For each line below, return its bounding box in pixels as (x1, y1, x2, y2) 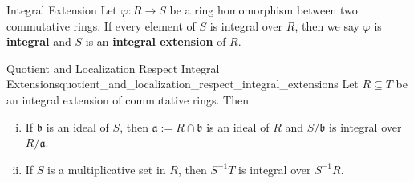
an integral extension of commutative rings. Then (6, 91, 250, 108)
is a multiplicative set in (47, 161, 166, 177)
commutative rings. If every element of (6, 17, 196, 34)
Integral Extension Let (6, 2, 117, 18)
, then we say (294, 17, 359, 34)
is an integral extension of (85, 33, 226, 50)
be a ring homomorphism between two (169, 2, 358, 18)
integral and (6, 33, 71, 50)
